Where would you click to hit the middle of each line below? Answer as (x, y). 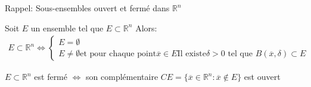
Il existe (192, 54)
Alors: (146, 28)
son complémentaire (122, 77)
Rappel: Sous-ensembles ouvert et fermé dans (87, 8)
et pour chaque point (118, 54)
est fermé (51, 77)
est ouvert (262, 77)
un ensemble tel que (67, 28)
